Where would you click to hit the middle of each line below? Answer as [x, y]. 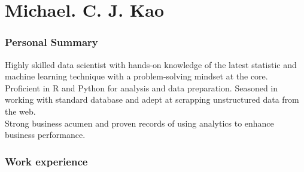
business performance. [45, 135]
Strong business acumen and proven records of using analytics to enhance [139, 123]
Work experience [46, 161]
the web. [20, 111]
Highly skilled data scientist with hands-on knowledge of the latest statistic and [151, 64]
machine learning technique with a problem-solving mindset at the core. [136, 76]
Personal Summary [51, 42]
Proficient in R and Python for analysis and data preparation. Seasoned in [142, 87]
